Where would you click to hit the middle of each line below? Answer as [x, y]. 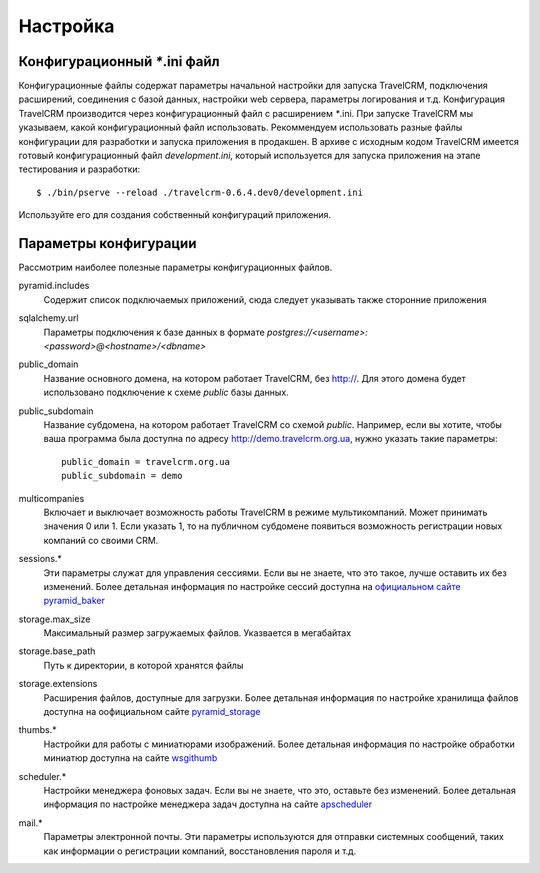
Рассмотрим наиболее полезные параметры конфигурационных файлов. [175, 267]
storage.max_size [54, 619]
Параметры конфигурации [107, 243]
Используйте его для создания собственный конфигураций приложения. [175, 215]
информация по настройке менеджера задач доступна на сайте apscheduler [208, 804]
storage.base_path [57, 651]
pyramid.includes [54, 286]
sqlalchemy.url [48, 318]
